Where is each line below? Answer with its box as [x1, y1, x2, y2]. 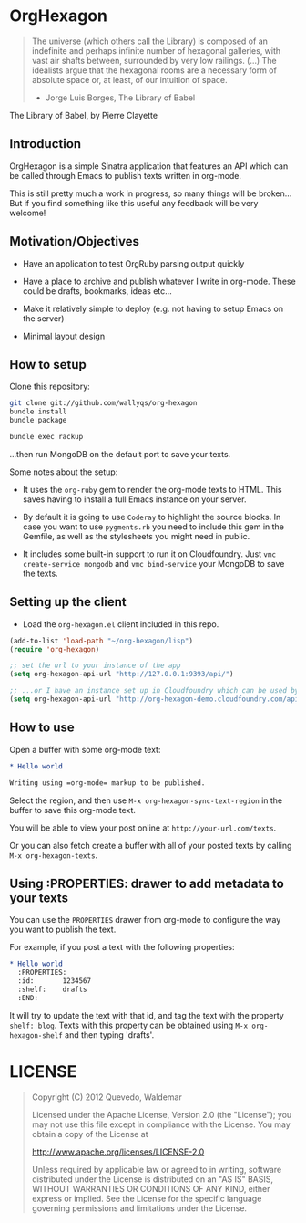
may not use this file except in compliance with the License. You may [31, 1119, 291, 1130]
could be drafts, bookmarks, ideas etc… [22, 285, 173, 297]
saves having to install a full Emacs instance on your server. [22, 494, 248, 505]
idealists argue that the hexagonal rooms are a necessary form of [31, 65, 278, 76]
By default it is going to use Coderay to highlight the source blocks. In [22, 511, 281, 522]
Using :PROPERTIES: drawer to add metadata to [9, 875, 284, 891]
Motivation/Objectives [9, 234, 139, 249]
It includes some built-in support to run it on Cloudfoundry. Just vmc [22, 549, 276, 559]
